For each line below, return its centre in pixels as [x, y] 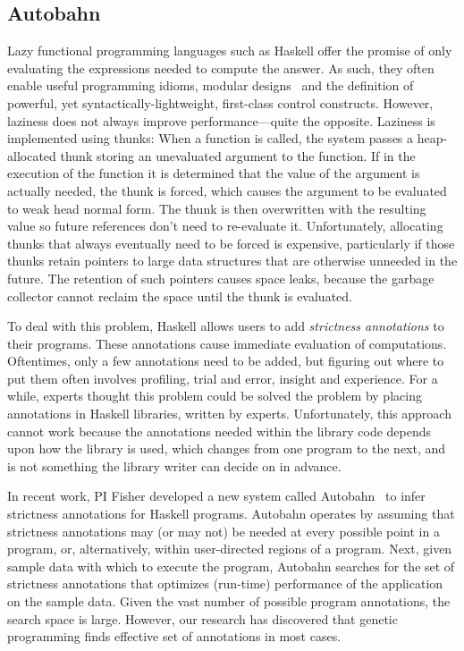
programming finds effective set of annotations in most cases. [174, 636]
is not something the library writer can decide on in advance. [174, 465]
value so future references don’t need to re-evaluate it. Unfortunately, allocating [225, 226]
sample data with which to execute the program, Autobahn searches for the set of [231, 566]
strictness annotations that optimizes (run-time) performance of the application [225, 583]
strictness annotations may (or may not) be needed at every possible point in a [224, 531]
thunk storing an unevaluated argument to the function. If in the [238, 155]
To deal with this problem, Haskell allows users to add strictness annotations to [226, 326]
